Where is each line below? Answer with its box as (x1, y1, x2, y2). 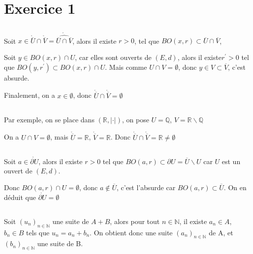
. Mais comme (105, 61, 147, 72)
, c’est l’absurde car (116, 182, 176, 193)
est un (221, 156, 241, 166)
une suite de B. (37, 238, 83, 249)
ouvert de (4, 166, 32, 176)
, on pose (122, 114, 149, 124)
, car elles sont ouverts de (75, 52, 152, 62)
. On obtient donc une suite (90, 227, 173, 237)
